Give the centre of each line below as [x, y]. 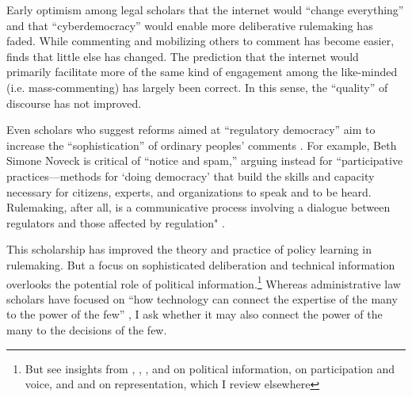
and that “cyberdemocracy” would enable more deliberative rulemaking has [190, 25]
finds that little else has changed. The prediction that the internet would [183, 56]
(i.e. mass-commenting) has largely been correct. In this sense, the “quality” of [197, 87]
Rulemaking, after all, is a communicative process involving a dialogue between [198, 207]
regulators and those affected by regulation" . [116, 222]
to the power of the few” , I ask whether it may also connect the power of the [195, 314]
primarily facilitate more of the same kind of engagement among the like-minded [202, 72]
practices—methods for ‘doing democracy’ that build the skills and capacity [191, 176]
